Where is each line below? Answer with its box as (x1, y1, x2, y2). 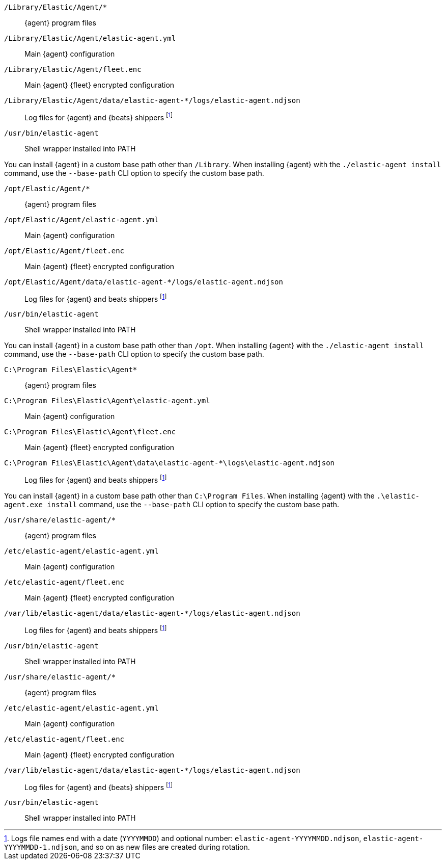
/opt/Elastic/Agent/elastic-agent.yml (4, 215, 159, 224)
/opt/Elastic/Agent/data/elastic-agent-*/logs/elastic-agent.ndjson (4, 277, 283, 286)
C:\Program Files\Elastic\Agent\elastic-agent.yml (4, 397, 210, 405)
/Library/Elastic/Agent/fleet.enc (4, 65, 142, 73)
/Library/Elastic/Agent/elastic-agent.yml (4, 34, 176, 42)
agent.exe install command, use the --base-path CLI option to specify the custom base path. (4, 500, 340, 509)
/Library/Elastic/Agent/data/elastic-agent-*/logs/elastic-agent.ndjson (4, 96, 300, 104)
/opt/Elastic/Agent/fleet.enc (4, 246, 125, 255)
